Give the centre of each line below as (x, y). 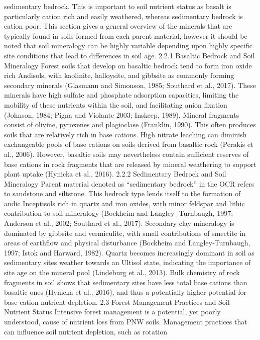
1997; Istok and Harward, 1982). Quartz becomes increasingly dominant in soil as (129, 252)
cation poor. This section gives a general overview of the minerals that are (118, 26)
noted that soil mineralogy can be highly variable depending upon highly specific (128, 46)
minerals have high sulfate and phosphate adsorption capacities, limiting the (121, 95)
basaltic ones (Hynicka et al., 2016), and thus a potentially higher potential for (125, 292)
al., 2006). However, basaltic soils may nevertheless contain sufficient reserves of (126, 154)
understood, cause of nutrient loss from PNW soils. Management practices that (126, 321)
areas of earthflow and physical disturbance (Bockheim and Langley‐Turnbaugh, (127, 243)
